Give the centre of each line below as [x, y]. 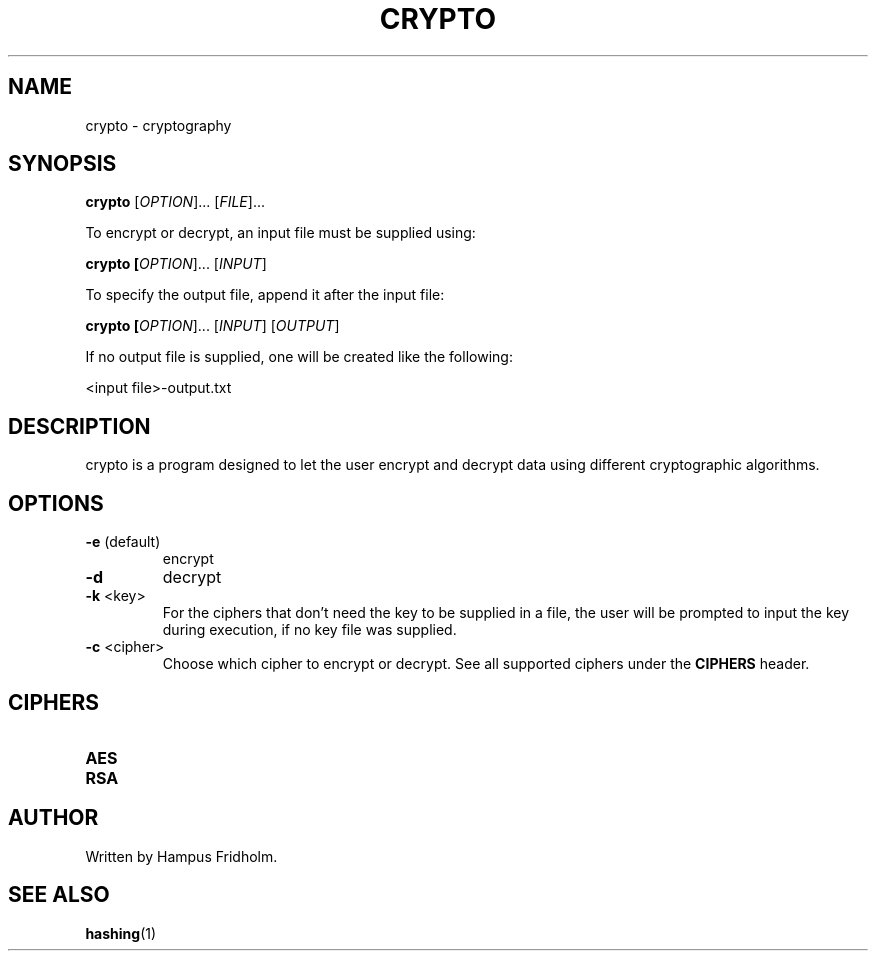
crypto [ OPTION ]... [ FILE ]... [175, 202]
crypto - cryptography [158, 125]
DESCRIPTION [79, 426]
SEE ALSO [59, 895]
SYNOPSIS [62, 164]
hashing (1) [121, 933]
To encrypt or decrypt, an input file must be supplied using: [280, 233]
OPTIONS [56, 503]
